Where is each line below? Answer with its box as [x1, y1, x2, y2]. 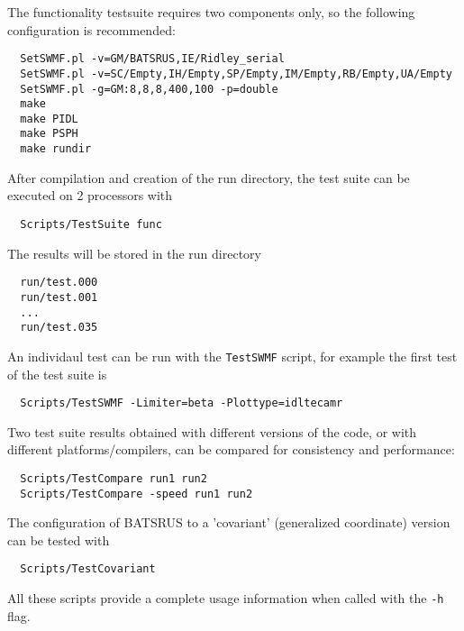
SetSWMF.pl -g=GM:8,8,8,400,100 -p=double [20, 82, 278, 96]
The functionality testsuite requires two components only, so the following [7, 3, 415, 21]
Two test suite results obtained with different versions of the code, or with [7, 422, 417, 441]
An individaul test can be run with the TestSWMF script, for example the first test [7, 346, 458, 365]
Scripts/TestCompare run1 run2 [20, 471, 207, 485]
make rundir [20, 142, 92, 156]
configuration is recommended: [7, 20, 176, 39]
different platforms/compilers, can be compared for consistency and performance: [7, 440, 455, 459]
